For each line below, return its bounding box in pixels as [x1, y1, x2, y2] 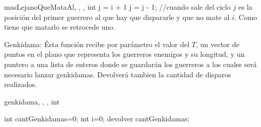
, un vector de [195, 38, 239, 49]
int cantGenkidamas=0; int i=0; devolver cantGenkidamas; [4, 113, 190, 124]
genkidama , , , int [4, 96, 60, 107]
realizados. [4, 79, 37, 90]
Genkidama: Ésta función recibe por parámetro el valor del [4, 38, 190, 49]
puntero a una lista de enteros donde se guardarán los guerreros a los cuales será [4, 58, 257, 69]
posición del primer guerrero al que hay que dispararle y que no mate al [4, 11, 230, 22]
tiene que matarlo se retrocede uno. [4, 22, 115, 32]
